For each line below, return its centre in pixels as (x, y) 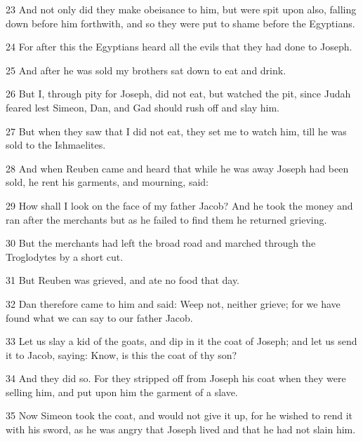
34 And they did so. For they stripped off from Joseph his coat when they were (176, 378)
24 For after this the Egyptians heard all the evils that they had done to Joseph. (179, 47)
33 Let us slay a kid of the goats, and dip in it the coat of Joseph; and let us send (181, 341)
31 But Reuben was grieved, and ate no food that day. (123, 280)
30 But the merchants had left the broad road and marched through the (161, 243)
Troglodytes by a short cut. (65, 256)
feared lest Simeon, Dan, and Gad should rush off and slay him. (143, 107)
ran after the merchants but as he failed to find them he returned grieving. (166, 219)
